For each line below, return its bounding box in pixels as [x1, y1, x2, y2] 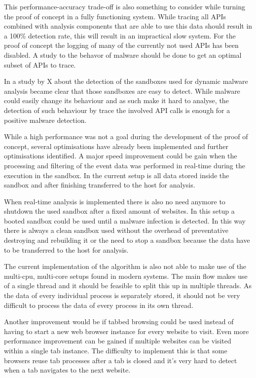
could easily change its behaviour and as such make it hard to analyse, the [4, 95, 229, 106]
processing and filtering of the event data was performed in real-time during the [4, 160, 245, 170]
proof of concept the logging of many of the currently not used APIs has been [4, 40, 239, 50]
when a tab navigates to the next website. [4, 365, 131, 375]
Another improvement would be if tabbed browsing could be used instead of [4, 316, 234, 327]
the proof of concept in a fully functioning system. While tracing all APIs [4, 11, 226, 21]
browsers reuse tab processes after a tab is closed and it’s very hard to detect [4, 355, 237, 365]
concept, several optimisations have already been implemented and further [4, 141, 228, 151]
